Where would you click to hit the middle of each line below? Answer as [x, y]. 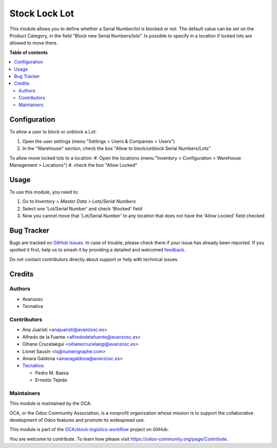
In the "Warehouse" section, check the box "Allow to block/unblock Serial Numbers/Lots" [116, 148]
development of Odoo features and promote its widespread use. [77, 420]
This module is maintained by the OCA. [51, 403]
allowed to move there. [34, 43]
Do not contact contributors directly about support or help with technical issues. [94, 259]
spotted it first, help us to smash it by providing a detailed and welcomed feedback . [97, 250]
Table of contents [29, 52]
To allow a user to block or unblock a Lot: [53, 132]
